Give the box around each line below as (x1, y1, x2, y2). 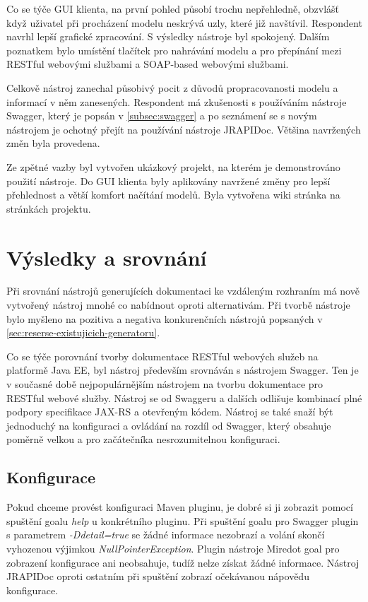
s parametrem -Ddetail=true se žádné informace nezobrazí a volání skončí (6, 527, 325, 542)
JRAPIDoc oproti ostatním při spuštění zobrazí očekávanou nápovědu (6, 569, 309, 584)
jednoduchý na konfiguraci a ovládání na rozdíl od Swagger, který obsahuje (6, 418, 331, 432)
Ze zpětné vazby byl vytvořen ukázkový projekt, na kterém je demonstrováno (6, 159, 340, 174)
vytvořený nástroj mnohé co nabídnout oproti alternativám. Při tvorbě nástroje (6, 297, 350, 312)
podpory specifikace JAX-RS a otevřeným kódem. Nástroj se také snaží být (6, 404, 333, 419)
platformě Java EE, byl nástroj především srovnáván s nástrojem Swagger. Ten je (6, 362, 359, 377)
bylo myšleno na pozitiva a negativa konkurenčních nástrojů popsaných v (6, 311, 323, 326)
